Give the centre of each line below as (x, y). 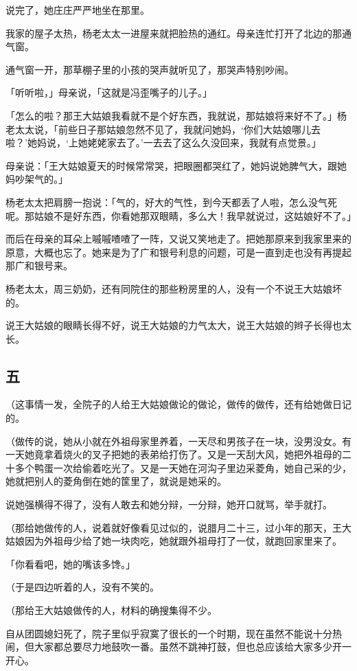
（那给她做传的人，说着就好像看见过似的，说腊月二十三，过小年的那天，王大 (178, 527)
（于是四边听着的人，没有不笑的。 (82, 587)
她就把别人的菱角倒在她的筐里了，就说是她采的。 (116, 481)
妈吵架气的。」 (37, 179)
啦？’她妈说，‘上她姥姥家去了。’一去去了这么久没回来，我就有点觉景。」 (163, 143)
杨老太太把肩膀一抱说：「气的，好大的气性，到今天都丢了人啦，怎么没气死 (171, 202)
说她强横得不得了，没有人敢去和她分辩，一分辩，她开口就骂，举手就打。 (169, 504)
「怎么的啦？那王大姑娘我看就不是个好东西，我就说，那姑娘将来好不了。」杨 (176, 115)
